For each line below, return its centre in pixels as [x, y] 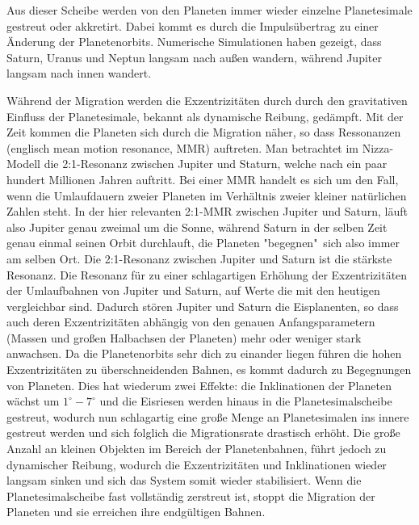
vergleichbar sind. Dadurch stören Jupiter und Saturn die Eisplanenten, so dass [203, 306]
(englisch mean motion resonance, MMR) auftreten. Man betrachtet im [183, 147]
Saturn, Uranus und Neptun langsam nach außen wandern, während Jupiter [194, 57]
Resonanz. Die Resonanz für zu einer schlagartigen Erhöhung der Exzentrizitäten [207, 274]
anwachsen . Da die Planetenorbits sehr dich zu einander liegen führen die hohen [204, 353]
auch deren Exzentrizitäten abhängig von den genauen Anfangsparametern [191, 322]
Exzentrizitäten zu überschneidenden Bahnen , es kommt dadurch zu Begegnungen [209, 370]
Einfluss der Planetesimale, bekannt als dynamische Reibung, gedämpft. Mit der [205, 116]
